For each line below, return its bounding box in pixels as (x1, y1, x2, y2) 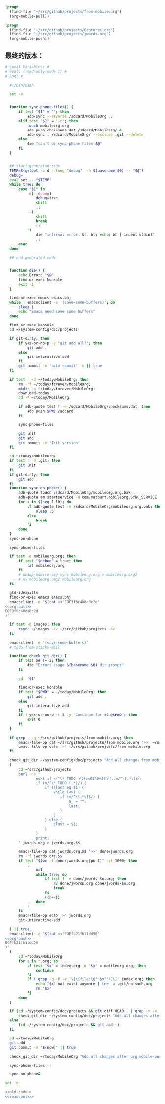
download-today (18, 390, 50, 396)
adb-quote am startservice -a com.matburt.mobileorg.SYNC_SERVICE (18, 495, 157, 500)
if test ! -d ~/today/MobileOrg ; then (9, 377, 89, 382)
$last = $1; (53, 822, 78, 827)
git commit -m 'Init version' (18, 440, 80, 445)
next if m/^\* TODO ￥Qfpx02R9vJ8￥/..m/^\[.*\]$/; (36, 776, 142, 781)
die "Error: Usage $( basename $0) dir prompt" (27, 663, 124, 668)
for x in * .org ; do (18, 958, 58, 964)
